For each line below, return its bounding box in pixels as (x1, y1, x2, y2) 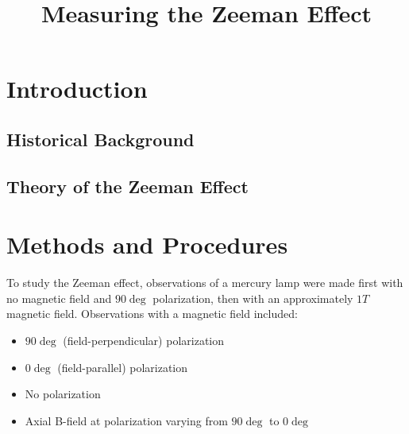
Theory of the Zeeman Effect (6, 173, 249, 198)
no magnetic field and (6, 289, 112, 306)
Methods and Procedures (6, 228, 288, 261)
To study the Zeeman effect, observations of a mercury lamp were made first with (6, 274, 403, 291)
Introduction (6, 72, 148, 105)
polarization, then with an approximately (152, 289, 353, 306)
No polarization (25, 386, 101, 402)
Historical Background (6, 126, 195, 151)
